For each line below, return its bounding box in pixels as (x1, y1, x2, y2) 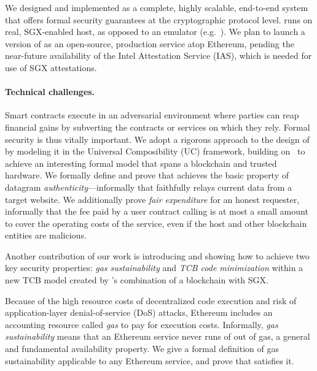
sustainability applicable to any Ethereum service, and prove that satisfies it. (5, 354, 294, 367)
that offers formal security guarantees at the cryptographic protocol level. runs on (5, 13, 313, 26)
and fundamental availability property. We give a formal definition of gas (5, 342, 279, 355)
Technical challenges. (5, 85, 95, 98)
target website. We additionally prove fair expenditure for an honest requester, (5, 193, 300, 205)
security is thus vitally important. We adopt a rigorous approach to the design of (5, 132, 310, 145)
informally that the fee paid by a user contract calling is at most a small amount (5, 205, 308, 218)
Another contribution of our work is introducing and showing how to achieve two (5, 249, 310, 262)
